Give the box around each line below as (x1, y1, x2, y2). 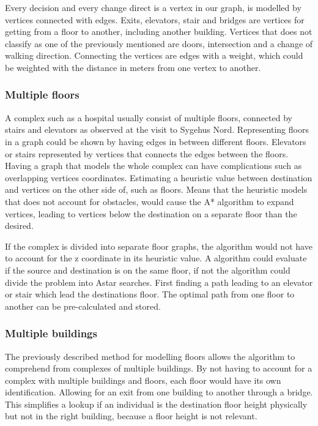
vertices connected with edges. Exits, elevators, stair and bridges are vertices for (5, 13, 305, 26)
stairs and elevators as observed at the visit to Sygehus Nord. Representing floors (5, 123, 309, 136)
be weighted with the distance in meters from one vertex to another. (5, 61, 261, 73)
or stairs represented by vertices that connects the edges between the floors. (5, 147, 289, 160)
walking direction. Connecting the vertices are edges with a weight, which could (5, 49, 303, 62)
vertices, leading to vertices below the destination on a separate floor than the (5, 207, 297, 220)
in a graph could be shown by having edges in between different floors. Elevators (5, 135, 306, 148)
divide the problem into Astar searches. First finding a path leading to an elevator (5, 275, 313, 288)
